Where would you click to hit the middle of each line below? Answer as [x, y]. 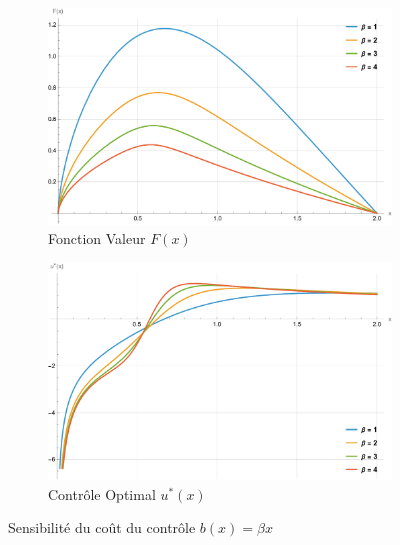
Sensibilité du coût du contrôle [102, 527]
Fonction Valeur [97, 238]
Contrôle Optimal [102, 493]
